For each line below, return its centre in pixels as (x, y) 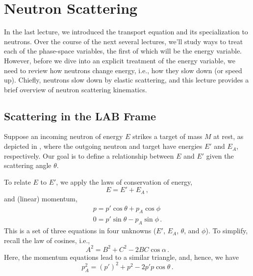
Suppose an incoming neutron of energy (63, 136)
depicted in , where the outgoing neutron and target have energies (103, 146)
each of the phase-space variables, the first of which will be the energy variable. (123, 51)
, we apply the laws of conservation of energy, (124, 181)
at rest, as (228, 136)
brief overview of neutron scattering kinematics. (76, 89)
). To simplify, (227, 231)
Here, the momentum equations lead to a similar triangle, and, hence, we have (121, 257)
